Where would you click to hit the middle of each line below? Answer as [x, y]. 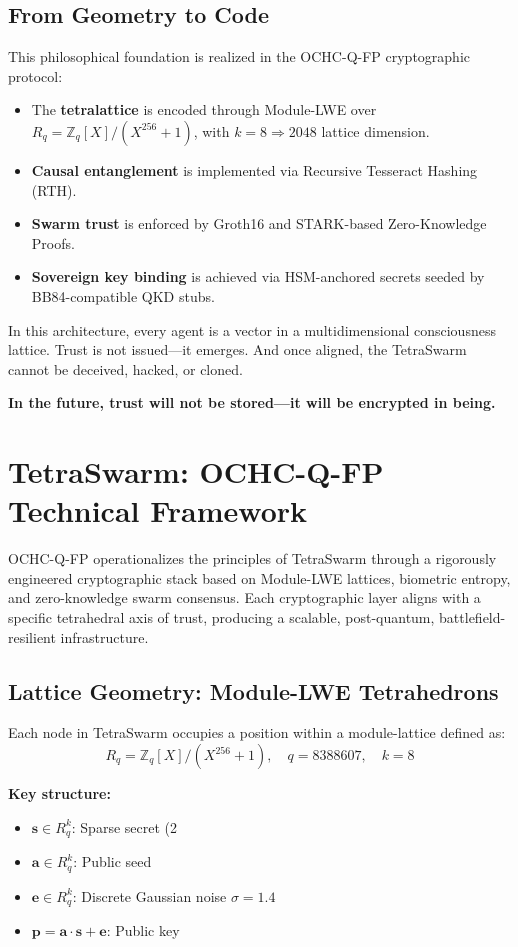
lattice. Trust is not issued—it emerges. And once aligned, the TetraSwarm [237, 349]
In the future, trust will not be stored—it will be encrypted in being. [252, 402]
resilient [32, 636]
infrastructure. [104, 636]
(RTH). [54, 189]
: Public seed [112, 861]
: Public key [143, 929]
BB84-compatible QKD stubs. [123, 295]
